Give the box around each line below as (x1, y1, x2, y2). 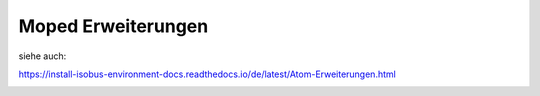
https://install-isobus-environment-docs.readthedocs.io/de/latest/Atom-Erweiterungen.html (18, 68, 397, 80)
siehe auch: (18, 50, 67, 62)
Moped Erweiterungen (18, 15, 209, 37)
